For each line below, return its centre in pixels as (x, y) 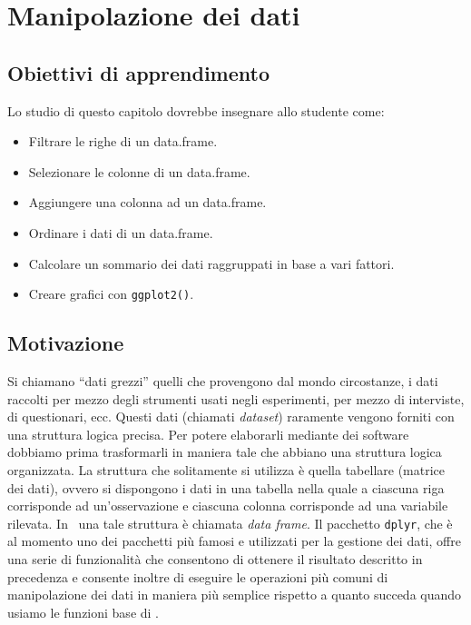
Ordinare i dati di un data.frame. (121, 232)
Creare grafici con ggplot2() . (111, 294)
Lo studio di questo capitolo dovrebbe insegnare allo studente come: (196, 110)
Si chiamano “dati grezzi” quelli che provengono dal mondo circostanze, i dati (223, 381)
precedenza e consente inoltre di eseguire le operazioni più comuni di (198, 576)
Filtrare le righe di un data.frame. (123, 141)
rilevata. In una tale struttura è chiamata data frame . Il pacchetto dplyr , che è (230, 523)
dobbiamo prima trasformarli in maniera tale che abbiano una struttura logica (225, 452)
